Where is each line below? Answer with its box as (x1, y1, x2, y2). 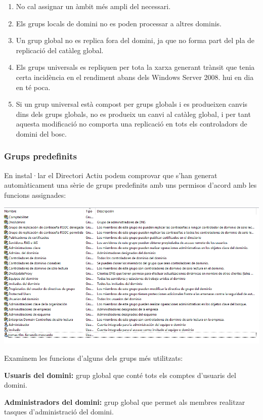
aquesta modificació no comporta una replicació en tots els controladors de (16, 118, 247, 129)
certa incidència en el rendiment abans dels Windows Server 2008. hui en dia (16, 71, 254, 82)
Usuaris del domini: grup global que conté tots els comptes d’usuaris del (4, 369, 236, 380)
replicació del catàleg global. (16, 45, 104, 55)
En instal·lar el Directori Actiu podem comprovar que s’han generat (4, 170, 217, 180)
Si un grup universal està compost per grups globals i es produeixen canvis (16, 99, 248, 109)
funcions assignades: (4, 189, 66, 200)
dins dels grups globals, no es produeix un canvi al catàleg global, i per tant (16, 108, 251, 119)
